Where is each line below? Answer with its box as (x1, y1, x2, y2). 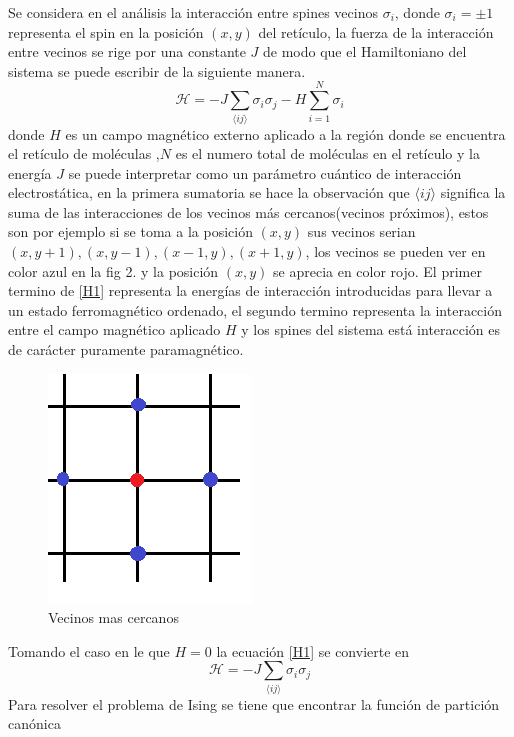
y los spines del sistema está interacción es (241, 319, 501, 340)
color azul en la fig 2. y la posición (8, 260, 219, 281)
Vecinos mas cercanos (48, 607, 179, 628)
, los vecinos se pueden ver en (305, 241, 486, 262)
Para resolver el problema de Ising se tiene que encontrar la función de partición (8, 693, 500, 714)
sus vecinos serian (307, 221, 416, 242)
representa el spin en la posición (8, 21, 204, 42)
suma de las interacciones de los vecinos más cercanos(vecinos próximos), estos (8, 201, 489, 222)
